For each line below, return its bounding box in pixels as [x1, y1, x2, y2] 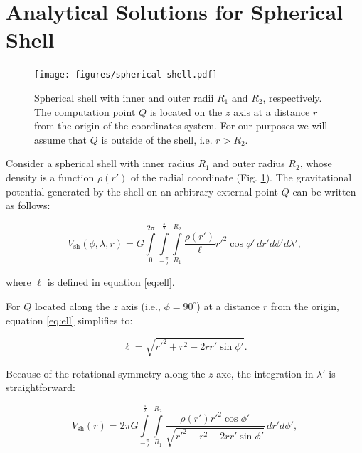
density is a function [6, 169, 95, 184]
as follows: [6, 198, 50, 213]
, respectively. [262, 90, 322, 105]
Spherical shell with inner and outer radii [34, 90, 214, 105]
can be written [292, 183, 356, 198]
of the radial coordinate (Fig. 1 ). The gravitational [130, 169, 352, 184]
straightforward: [6, 380, 75, 395]
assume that [34, 132, 87, 146]
